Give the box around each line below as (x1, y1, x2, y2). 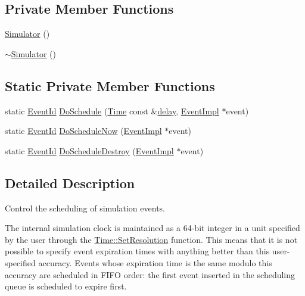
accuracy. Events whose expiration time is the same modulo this (38, 256, 272, 269)
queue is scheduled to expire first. (5, 280, 127, 292)
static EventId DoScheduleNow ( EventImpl (5, 124, 162, 137)
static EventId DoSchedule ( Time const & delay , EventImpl (5, 104, 219, 117)
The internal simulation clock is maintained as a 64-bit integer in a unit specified (5, 222, 300, 234)
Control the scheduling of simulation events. (5, 201, 165, 214)
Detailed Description (5, 173, 135, 192)
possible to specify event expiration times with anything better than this (5, 245, 270, 257)
